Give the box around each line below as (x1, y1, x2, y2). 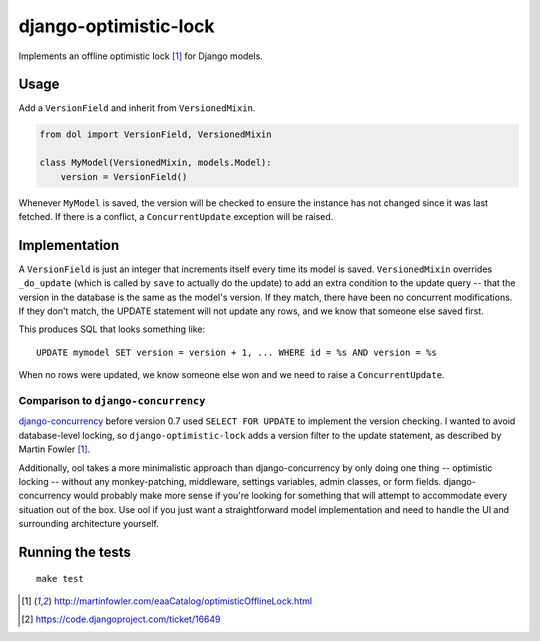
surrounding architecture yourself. (18, 518, 159, 530)
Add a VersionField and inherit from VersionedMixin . (18, 102, 256, 114)
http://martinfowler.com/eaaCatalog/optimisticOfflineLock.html (53, 595, 313, 607)
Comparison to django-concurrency (18, 394, 206, 407)
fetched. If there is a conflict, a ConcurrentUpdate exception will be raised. (18, 210, 334, 222)
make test (36, 573, 84, 584)
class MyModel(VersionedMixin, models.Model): (39, 157, 272, 169)
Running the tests (18, 543, 132, 560)
